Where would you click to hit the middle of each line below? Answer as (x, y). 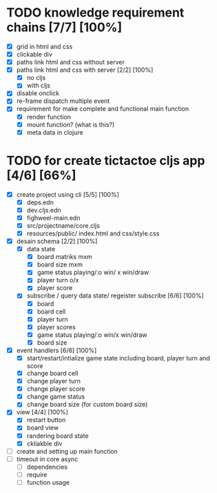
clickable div (34, 54)
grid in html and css (44, 46)
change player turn (53, 381)
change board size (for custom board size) (87, 405)
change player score (56, 389)
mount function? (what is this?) (71, 124)
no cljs (36, 78)
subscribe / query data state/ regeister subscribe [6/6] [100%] (115, 296)
